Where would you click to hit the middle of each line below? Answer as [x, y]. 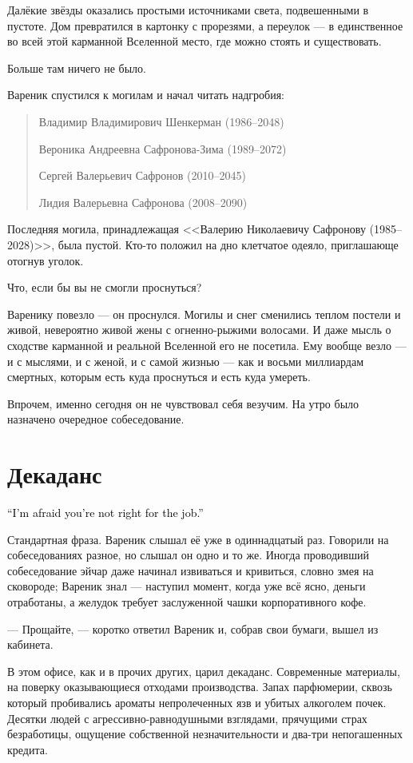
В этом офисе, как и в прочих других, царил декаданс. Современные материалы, [204, 671]
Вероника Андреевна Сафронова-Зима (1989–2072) [163, 148]
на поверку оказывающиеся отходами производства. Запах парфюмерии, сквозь [200, 687]
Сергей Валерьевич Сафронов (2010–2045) [143, 175]
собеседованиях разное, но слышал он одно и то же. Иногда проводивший [188, 555]
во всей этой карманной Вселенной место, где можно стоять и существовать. [195, 41]
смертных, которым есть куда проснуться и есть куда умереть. [159, 377]
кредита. [28, 749]
